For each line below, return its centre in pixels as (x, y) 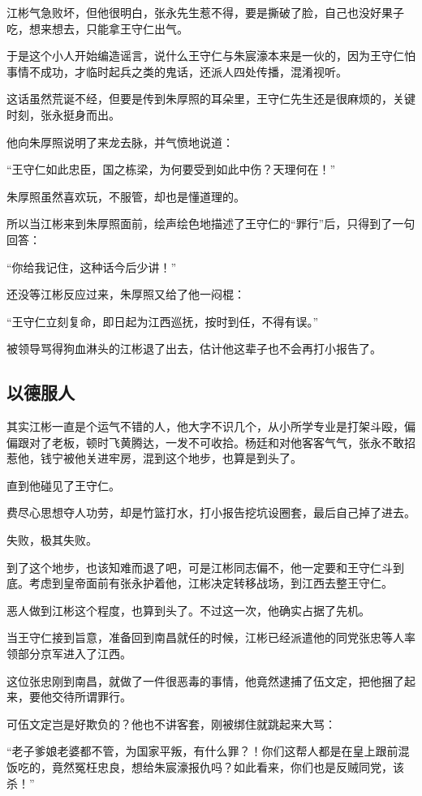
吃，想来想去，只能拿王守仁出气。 (97, 28)
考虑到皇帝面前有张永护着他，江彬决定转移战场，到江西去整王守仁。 (211, 583)
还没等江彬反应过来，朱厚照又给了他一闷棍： (126, 294)
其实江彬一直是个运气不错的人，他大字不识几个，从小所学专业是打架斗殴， (205, 426)
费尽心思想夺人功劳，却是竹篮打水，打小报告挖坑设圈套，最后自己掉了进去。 (211, 512)
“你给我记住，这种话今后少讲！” (92, 267)
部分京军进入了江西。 (74, 654)
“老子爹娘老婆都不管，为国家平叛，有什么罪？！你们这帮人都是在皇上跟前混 (208, 751)
